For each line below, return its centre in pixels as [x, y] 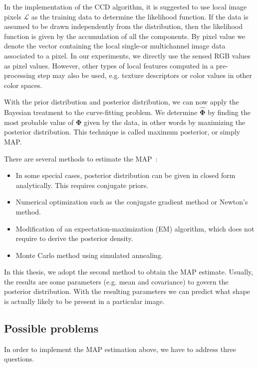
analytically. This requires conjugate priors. [82, 185]
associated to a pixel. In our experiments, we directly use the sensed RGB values [127, 55]
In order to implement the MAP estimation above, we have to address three [120, 349]
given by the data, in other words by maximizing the [165, 122]
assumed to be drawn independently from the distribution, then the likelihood [123, 26]
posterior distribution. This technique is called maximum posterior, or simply [122, 132]
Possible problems [51, 328]
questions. [19, 359]
